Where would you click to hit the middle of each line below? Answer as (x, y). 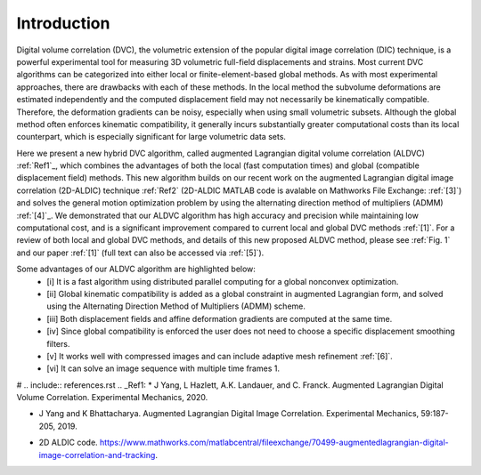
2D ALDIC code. (68, 443)
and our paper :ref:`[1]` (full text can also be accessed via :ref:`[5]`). (140, 253)
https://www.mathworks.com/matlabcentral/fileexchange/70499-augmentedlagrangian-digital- (274, 443)
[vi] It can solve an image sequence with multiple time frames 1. (163, 368)
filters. (58, 343)
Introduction (63, 23)
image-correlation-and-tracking (97, 455)
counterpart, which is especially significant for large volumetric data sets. (151, 137)
